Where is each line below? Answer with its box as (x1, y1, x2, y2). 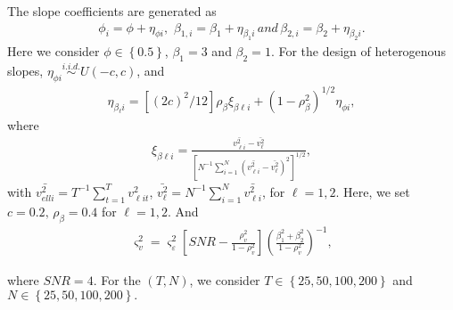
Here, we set (343, 182, 410, 200)
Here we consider (7, 42, 100, 61)
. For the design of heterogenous (270, 42, 446, 61)
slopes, (7, 61, 44, 80)
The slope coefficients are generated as (7, 2, 217, 20)
